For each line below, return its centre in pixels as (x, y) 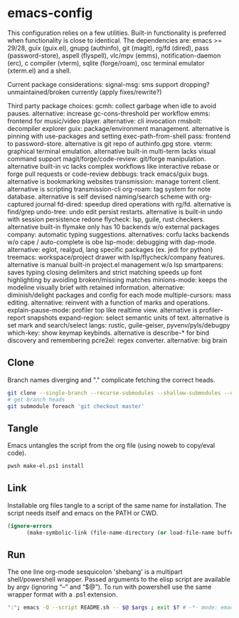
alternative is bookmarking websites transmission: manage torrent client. (114, 181)
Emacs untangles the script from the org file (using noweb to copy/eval (111, 446)
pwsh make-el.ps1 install (46, 466)
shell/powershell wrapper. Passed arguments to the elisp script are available (119, 580)
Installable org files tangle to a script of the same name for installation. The (117, 505)
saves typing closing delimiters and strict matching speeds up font (105, 272)
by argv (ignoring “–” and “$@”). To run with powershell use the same (110, 587)
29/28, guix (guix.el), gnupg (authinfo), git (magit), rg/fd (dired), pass (108, 48)
